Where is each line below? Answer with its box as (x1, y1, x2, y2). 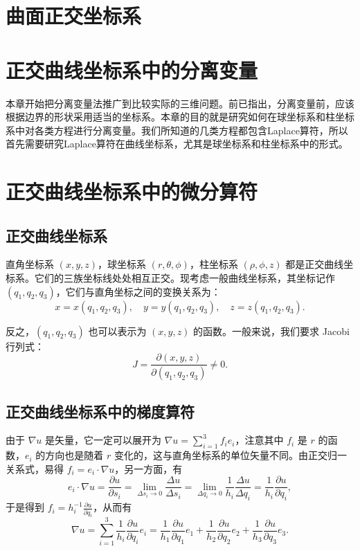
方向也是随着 (45, 448, 104, 462)
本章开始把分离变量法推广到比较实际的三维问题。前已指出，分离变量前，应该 (6, 96, 354, 110)
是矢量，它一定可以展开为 (45, 433, 162, 447)
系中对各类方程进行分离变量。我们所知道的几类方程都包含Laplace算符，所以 (6, 123, 348, 137)
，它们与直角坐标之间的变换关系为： (55, 284, 221, 298)
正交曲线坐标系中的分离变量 (6, 55, 258, 84)
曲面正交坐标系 (6, 1, 142, 30)
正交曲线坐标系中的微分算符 (6, 177, 258, 206)
